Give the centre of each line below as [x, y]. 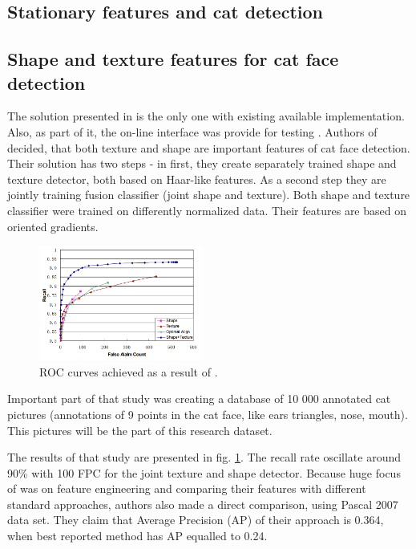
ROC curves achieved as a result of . [129, 371]
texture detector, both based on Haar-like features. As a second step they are [197, 179]
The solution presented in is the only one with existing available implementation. [206, 116]
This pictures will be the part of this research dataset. [140, 430]
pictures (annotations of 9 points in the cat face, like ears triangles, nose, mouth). [208, 414]
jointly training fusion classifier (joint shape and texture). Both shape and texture [209, 195]
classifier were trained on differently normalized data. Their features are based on [207, 210]
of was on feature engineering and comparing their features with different [187, 488]
